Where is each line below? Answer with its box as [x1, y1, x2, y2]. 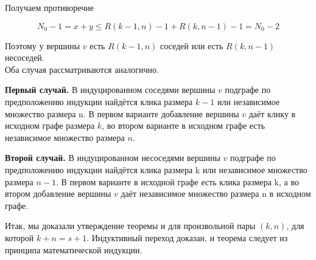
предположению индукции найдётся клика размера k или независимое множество [5, 163, 307, 176]
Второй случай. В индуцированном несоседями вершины [5, 151, 220, 164]
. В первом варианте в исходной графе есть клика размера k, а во [56, 175, 299, 188]
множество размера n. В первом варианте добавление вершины [5, 107, 239, 120]
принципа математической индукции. [5, 243, 142, 256]
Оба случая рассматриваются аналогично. [5, 63, 159, 75]
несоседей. [5, 51, 44, 64]
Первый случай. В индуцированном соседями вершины [5, 83, 216, 96]
